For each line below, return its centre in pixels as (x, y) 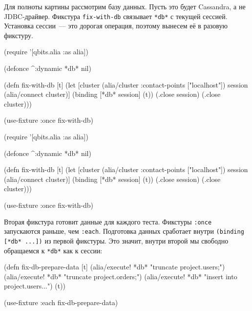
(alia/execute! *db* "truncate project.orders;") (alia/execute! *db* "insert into (121, 276)
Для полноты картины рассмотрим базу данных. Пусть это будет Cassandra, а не (125, 6)
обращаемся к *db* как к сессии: (53, 250)
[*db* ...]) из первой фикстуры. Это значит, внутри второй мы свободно (116, 240)
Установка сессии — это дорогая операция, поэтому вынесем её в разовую (116, 26)
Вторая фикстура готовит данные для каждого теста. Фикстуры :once (108, 221)
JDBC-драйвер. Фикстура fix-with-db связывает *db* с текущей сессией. (116, 16)
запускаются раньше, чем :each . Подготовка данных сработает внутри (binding (124, 231)
